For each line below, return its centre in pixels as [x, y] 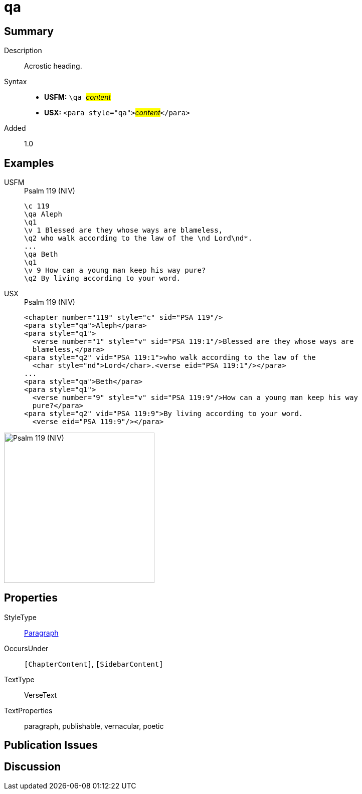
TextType [19, 679]
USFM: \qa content [78, 97]
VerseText [41, 695]
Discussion [33, 766]
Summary [29, 31]
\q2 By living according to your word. [102, 278]
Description [23, 51]
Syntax [16, 82]
